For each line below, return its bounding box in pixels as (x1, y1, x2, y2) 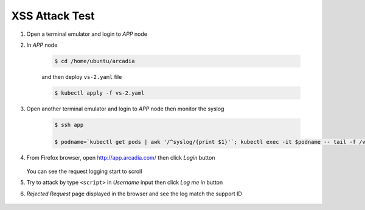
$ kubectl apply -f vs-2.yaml (54, 89, 145, 97)
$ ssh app (54, 121, 84, 128)
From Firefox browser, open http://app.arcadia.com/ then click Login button (26, 154, 215, 161)
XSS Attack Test (11, 9, 95, 22)
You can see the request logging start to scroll (26, 168, 142, 175)
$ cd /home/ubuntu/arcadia (54, 58, 135, 64)
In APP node (26, 41, 58, 49)
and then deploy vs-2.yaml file (41, 73, 122, 80)
